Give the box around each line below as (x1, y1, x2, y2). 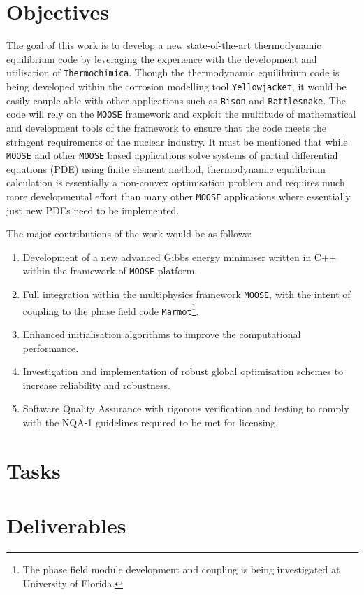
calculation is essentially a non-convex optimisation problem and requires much (6, 175, 345, 190)
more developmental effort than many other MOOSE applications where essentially (6, 188, 351, 203)
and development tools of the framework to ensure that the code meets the (6, 120, 327, 134)
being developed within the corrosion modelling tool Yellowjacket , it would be (6, 78, 347, 93)
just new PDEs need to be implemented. (6, 202, 180, 217)
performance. (22, 340, 79, 355)
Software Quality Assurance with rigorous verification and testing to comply (22, 401, 349, 416)
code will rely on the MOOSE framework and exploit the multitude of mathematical (6, 106, 356, 121)
